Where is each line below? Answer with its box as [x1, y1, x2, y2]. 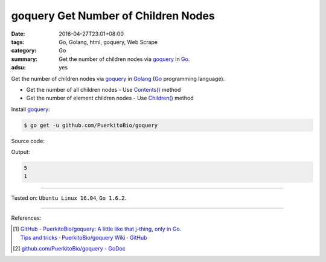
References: [11, 214, 42, 222]
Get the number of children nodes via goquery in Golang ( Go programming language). [11, 75, 225, 82]
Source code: [11, 137, 45, 144]
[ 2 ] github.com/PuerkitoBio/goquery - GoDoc [13, 244, 126, 252]
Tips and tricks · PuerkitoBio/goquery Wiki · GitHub [20, 234, 147, 241]
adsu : [11, 64, 27, 71]
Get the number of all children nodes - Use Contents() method [26, 86, 181, 93]
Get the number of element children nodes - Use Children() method [26, 94, 194, 102]
